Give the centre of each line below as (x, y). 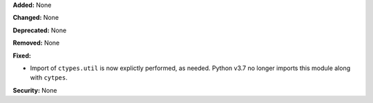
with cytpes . (49, 78)
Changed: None (36, 18)
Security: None (35, 90)
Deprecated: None (40, 30)
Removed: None (36, 43)
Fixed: (22, 56)
